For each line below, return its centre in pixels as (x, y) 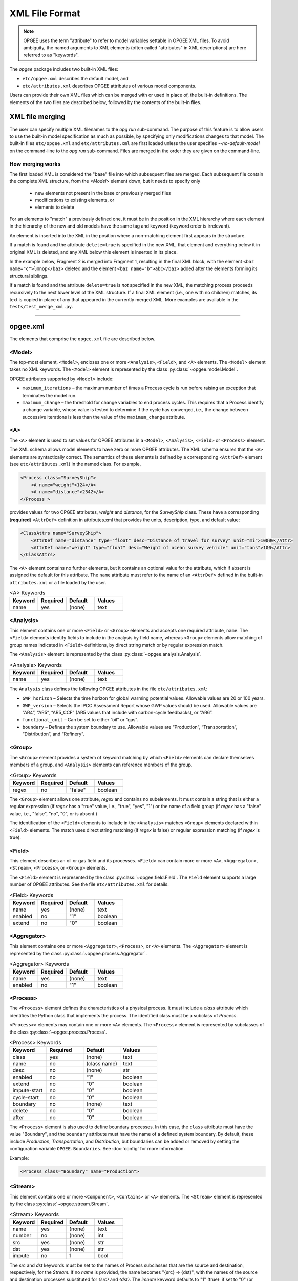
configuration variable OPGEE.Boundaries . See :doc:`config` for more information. (97, 1148)
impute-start (28, 1090)
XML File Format (45, 13)
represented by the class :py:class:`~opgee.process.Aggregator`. (78, 953)
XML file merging (38, 117)
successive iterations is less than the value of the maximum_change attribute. (104, 417)
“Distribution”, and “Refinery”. (53, 734)
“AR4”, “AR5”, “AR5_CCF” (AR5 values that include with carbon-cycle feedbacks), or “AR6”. (118, 713)
